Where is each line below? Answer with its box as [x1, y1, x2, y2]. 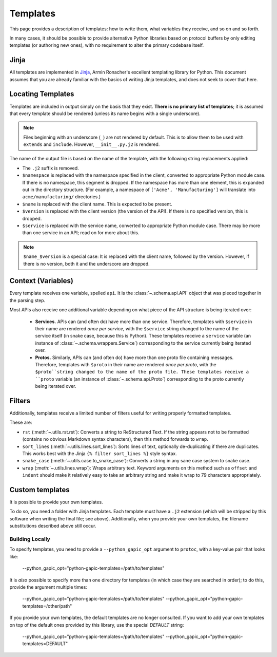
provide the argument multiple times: [9, 584, 87, 590]
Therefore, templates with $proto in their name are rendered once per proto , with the [35, 361, 216, 367]
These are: [9, 419, 33, 426]
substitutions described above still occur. [9, 523, 97, 529]
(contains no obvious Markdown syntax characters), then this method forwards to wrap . [22, 436, 208, 442]
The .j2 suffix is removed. [22, 165, 79, 171]
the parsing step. [9, 297, 46, 303]
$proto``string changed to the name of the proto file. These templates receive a [35, 369, 249, 375]
